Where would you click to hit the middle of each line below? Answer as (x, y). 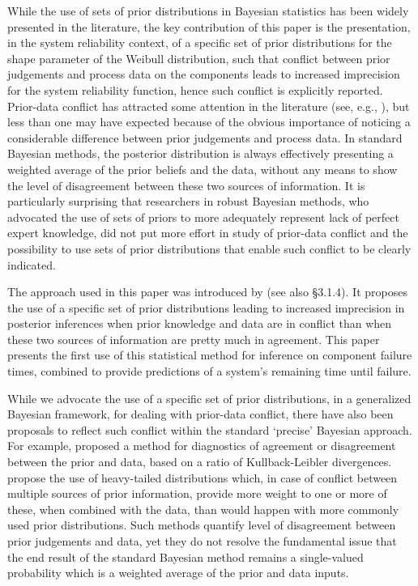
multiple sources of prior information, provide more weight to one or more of (197, 493)
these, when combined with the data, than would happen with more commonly (203, 509)
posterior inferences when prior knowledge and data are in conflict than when (200, 323)
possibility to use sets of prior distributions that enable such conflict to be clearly (209, 248)
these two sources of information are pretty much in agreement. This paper (194, 339)
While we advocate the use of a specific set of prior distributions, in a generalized (209, 398)
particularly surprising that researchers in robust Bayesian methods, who (188, 201)
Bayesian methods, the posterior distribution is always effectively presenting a (200, 153)
